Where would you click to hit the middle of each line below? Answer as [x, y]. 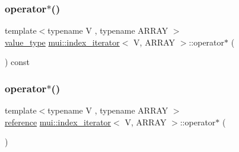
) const [17, 62]
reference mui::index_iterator [58, 122]
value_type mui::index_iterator [62, 42]
